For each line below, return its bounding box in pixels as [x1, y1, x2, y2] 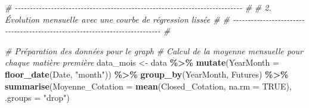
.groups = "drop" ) [5, 91, 70, 104]
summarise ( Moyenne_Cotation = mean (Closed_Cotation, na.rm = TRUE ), [5, 79, 292, 92]
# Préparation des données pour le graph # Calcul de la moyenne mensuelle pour [5, 44, 303, 57]
